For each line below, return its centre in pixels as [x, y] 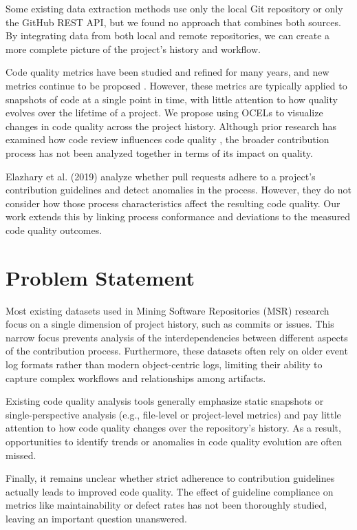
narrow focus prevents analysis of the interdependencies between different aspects [177, 337]
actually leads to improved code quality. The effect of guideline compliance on [170, 491]
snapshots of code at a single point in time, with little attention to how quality [172, 99]
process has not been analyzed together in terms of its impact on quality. [159, 152]
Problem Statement [100, 277]
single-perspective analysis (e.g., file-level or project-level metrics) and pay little [173, 414]
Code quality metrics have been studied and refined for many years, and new [167, 72]
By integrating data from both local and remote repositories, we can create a [168, 35]
